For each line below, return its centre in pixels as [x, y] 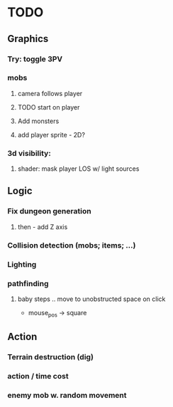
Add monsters [38, 121]
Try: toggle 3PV [35, 59]
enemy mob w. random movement [67, 395]
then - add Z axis [43, 227]
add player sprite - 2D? [51, 134]
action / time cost [38, 376]
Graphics [28, 39]
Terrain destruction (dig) [51, 357]
